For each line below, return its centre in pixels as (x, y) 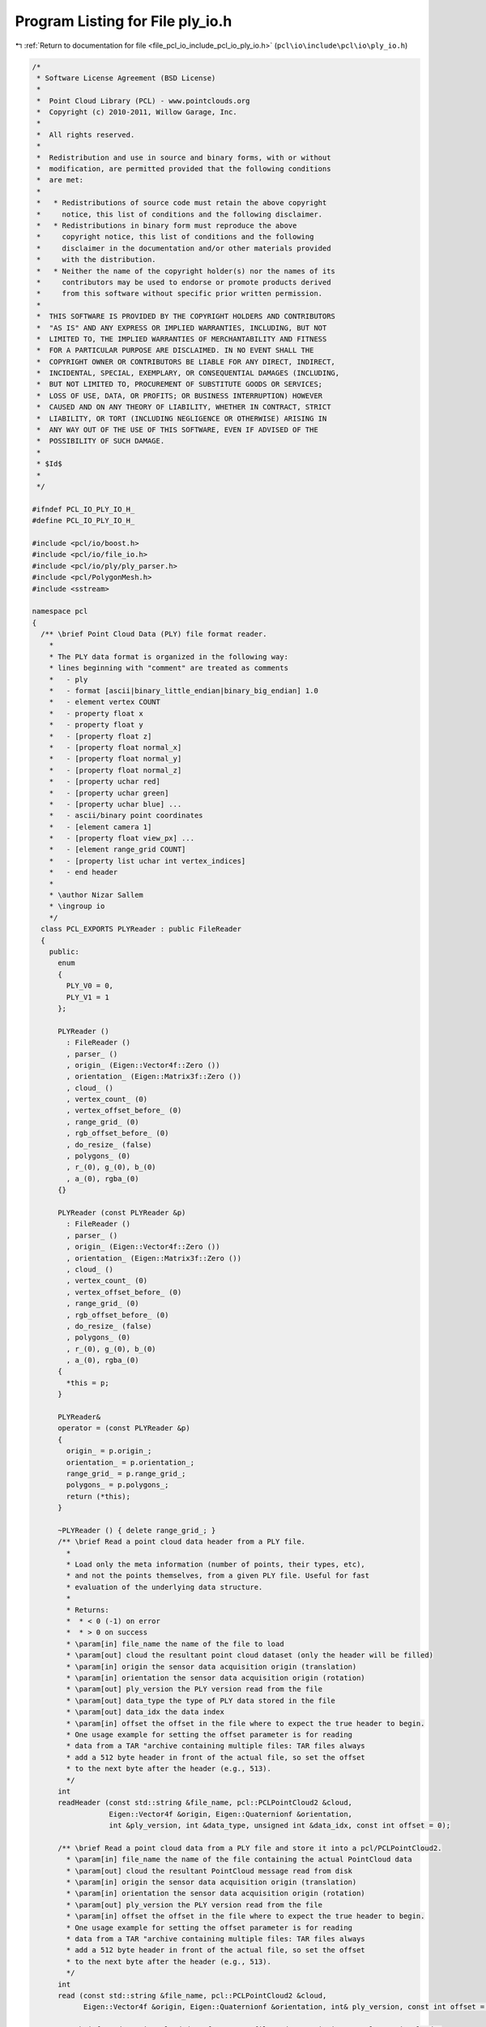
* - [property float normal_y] (115, 759)
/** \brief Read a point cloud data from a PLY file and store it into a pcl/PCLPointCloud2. (250, 1848)
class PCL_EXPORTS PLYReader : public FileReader (141, 929)
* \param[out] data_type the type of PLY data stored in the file (201, 1700)
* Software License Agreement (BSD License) (126, 78)
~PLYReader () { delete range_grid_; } (137, 1530)
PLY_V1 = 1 (87, 997)
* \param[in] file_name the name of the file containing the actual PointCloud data (239, 1860)
